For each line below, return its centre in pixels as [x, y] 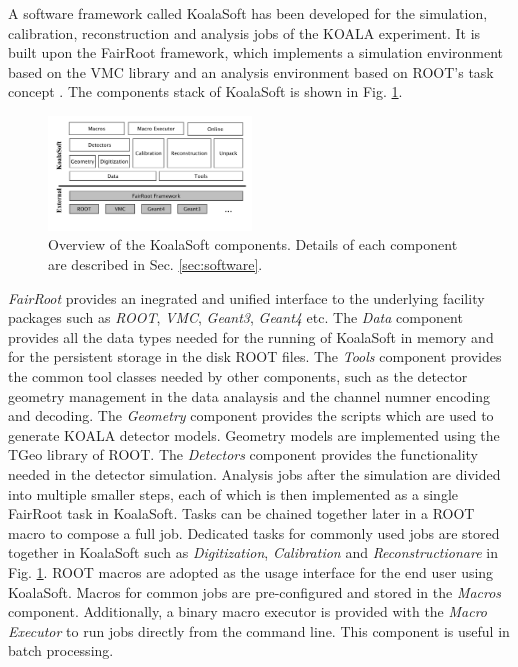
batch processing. [61, 650]
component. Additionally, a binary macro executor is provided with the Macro [247, 611]
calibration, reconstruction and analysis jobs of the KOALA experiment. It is [244, 32]
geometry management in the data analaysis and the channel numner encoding [249, 395]
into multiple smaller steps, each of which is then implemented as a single [233, 493]
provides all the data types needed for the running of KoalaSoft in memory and [251, 336]
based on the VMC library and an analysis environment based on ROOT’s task [251, 71]
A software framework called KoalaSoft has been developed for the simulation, [248, 13]
